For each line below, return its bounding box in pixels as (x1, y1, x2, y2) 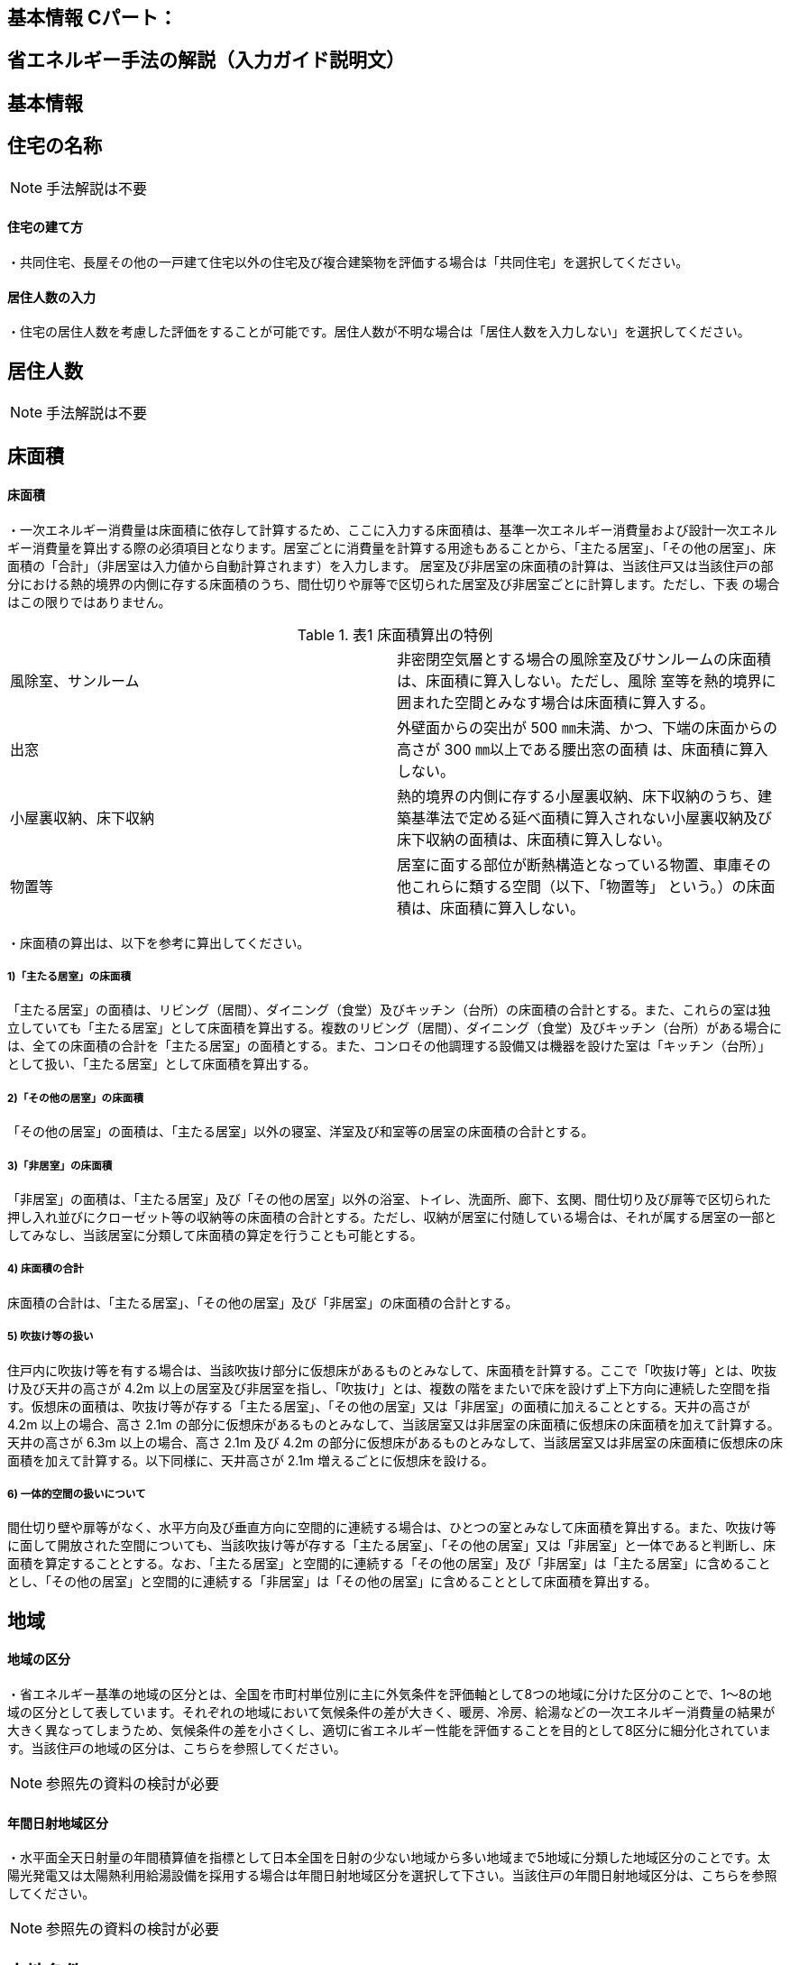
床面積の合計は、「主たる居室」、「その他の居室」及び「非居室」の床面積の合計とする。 (7, 1294, 519, 1310)
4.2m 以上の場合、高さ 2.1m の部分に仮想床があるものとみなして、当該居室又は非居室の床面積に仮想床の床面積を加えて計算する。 (7, 1416, 780, 1432)
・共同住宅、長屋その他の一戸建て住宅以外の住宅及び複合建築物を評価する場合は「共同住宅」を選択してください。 (7, 253, 689, 270)
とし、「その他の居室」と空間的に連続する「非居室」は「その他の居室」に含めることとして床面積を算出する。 (7, 1574, 657, 1590)
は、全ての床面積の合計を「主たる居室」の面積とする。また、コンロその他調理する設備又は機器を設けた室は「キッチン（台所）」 (7, 1038, 771, 1054)
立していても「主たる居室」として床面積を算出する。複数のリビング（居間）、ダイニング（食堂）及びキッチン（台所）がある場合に (7, 1020, 783, 1036)
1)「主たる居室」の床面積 (7, 970, 132, 983)
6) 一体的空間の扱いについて (7, 1487, 146, 1501)
